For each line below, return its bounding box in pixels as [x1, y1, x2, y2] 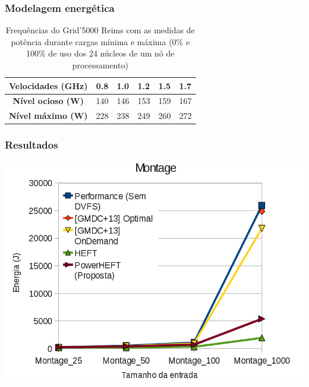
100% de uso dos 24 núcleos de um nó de [26, 47, 175, 59]
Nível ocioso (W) [12, 95, 84, 107]
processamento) [72, 59, 128, 71]
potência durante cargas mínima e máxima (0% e [11, 35, 190, 48]
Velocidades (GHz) [9, 79, 88, 92]
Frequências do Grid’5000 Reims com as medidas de [5, 24, 195, 36]
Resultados [5, 137, 58, 152]
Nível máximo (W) [9, 109, 88, 122]
